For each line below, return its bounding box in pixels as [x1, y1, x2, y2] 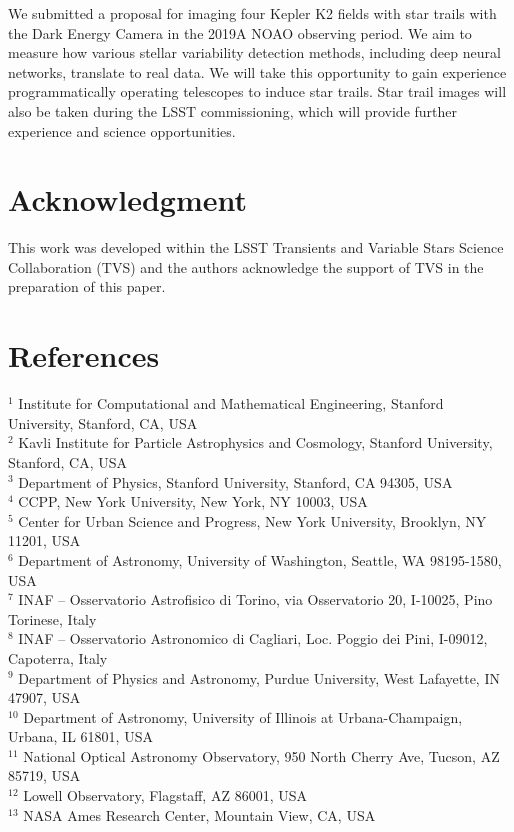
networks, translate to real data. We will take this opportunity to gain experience [8, 61, 507, 82]
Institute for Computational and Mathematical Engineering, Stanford [18, 393, 444, 414]
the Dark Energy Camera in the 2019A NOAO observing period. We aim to [8, 22, 472, 43]
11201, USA [8, 530, 81, 551]
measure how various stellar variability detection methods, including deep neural [8, 42, 501, 63]
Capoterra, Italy [8, 647, 108, 668]
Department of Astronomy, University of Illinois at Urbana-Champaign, [23, 706, 463, 727]
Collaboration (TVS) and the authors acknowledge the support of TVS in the [8, 256, 484, 277]
